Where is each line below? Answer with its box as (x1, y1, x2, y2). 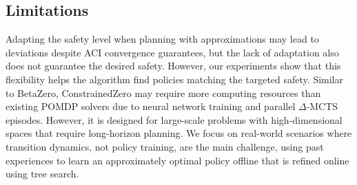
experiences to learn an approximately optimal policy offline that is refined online (6, 153, 349, 167)
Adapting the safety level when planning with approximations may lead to (6, 32, 319, 46)
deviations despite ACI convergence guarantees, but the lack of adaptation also (6, 45, 339, 59)
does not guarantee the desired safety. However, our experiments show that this (6, 58, 341, 73)
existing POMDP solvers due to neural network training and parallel (6, 99, 296, 113)
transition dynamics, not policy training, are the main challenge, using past (6, 139, 324, 153)
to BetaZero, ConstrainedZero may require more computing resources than (6, 85, 321, 100)
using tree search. (6, 166, 79, 181)
